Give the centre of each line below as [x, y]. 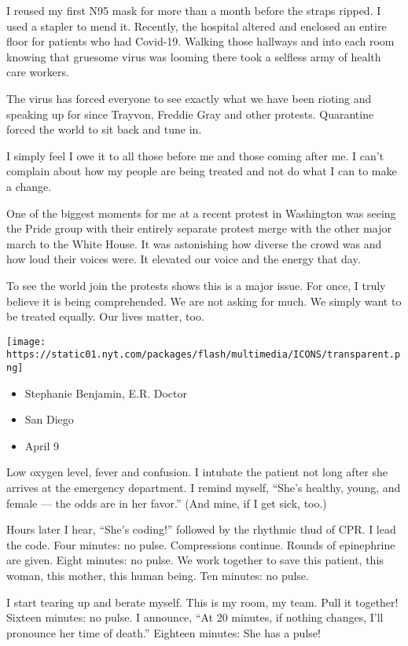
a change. [29, 186]
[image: [26, 341]
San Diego [49, 419]
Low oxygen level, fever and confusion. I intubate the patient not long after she [197, 472]
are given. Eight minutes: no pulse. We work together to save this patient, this [195, 560]
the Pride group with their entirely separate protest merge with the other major [199, 228]
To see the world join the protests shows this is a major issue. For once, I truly [196, 285]
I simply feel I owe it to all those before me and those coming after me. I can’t [195, 155]
